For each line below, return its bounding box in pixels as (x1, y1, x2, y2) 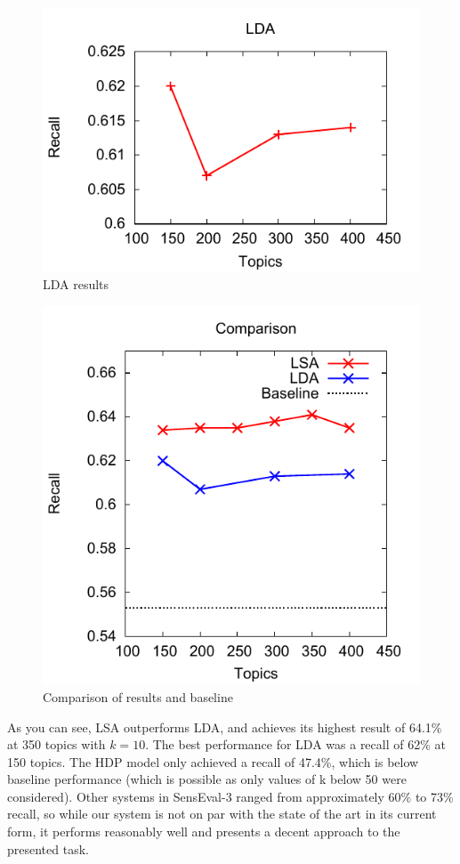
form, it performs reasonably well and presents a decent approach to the (7, 822, 400, 841)
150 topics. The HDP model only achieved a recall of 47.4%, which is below (7, 752, 419, 771)
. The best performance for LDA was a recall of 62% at (145, 735, 446, 754)
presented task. (7, 839, 89, 858)
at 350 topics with (7, 735, 106, 754)
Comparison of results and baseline (43, 687, 233, 706)
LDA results (43, 275, 109, 294)
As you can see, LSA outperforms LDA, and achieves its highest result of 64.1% (7, 717, 442, 736)
